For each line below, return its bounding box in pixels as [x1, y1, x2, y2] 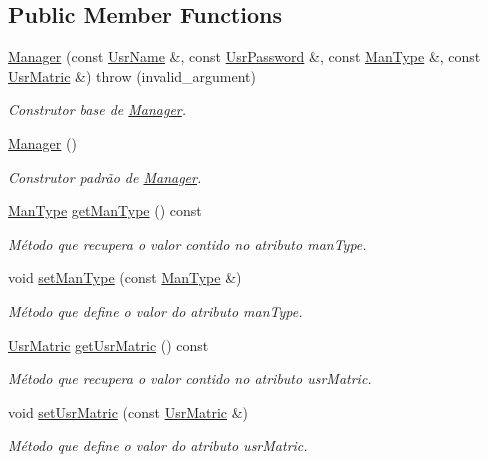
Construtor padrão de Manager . [8, 166, 202, 187]
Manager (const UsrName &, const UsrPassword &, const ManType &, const [8, 46, 481, 67]
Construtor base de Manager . [8, 99, 187, 120]
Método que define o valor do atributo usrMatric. [8, 435, 308, 456]
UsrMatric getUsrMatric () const [8, 334, 209, 355]
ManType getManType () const [8, 200, 202, 221]
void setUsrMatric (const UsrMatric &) [8, 401, 249, 422]
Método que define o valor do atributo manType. [8, 300, 303, 321]
